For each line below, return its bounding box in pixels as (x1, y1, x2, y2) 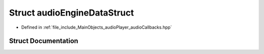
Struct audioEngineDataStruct (9, 7, 134, 18)
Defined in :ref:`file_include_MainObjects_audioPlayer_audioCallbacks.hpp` (21, 24, 172, 30)
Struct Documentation (9, 37, 78, 45)
